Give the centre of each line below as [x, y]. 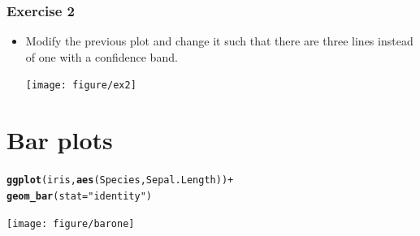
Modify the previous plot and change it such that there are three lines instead [219, 41]
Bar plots [60, 140]
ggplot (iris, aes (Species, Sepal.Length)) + [120, 180]
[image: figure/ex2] [81, 86]
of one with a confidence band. [102, 56]
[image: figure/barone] [71, 223]
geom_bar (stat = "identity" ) [80, 196]
